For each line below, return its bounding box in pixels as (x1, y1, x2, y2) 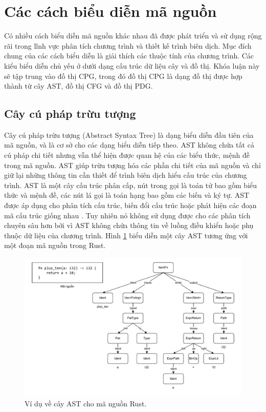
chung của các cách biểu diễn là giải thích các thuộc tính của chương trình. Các (4, 50, 254, 61)
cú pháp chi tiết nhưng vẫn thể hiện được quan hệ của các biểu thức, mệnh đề (4, 150, 250, 160)
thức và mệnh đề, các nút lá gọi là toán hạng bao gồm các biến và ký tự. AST (4, 190, 250, 200)
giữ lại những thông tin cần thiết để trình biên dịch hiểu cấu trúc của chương (4, 170, 247, 180)
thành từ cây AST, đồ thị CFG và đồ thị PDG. (4, 80, 153, 91)
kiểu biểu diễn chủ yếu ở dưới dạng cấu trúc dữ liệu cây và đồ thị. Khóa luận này (4, 60, 260, 71)
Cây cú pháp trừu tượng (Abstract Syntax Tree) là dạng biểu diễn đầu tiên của (4, 129, 254, 140)
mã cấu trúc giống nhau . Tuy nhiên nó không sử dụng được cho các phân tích (4, 210, 251, 220)
